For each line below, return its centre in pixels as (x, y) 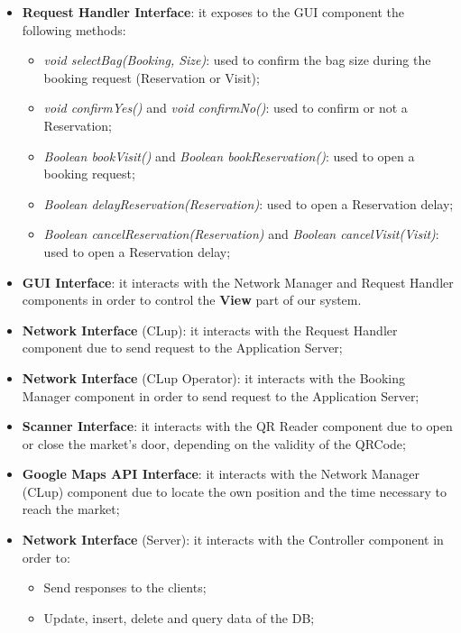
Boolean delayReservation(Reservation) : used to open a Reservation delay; (249, 203)
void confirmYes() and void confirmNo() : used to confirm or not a (226, 108)
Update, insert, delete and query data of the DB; (179, 617)
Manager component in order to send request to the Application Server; (221, 395)
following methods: (74, 29)
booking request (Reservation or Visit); (152, 77)
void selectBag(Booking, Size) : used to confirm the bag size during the (237, 60)
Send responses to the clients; (125, 587)
